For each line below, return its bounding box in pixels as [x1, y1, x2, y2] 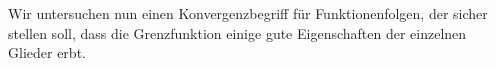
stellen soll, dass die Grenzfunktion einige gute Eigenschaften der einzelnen [8, 22, 467, 43]
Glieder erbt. [8, 42, 86, 63]
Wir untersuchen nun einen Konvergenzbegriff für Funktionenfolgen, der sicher [8, 3, 488, 23]
